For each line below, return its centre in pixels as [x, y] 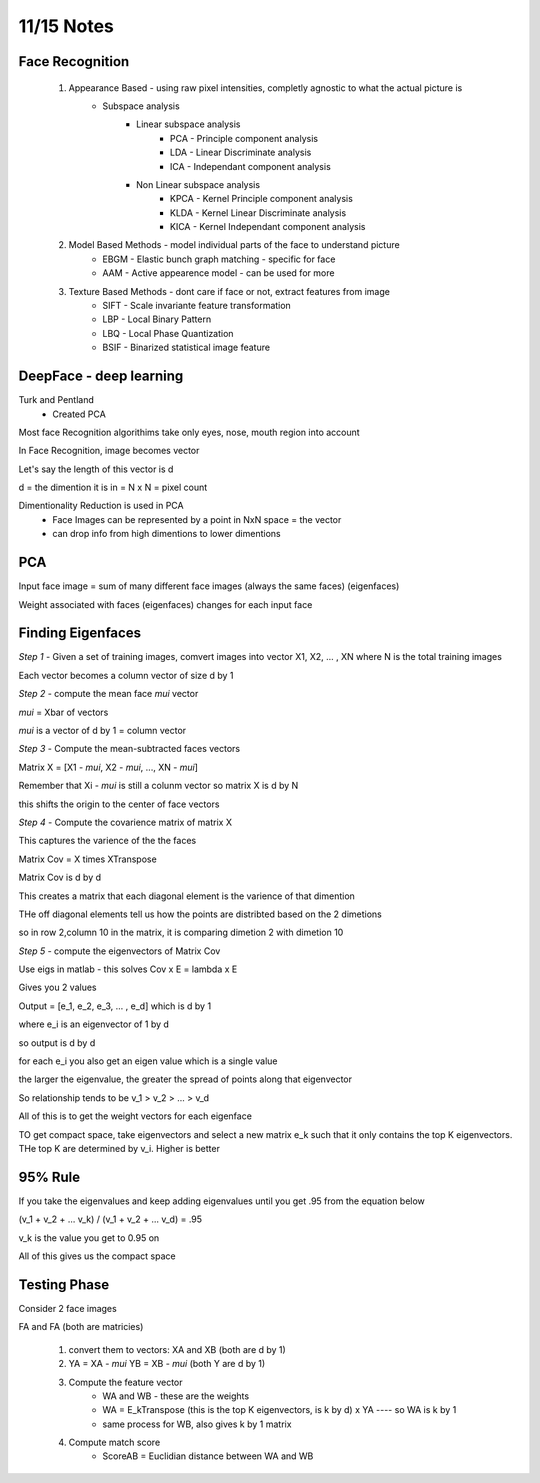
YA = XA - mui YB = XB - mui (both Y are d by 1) [167, 1364]
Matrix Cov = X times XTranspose [87, 859]
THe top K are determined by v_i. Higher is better [119, 1148]
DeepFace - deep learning [101, 376]
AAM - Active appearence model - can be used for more [218, 273]
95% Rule [49, 1176]
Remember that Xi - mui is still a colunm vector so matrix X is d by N [158, 786]
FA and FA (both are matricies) [81, 1327]
